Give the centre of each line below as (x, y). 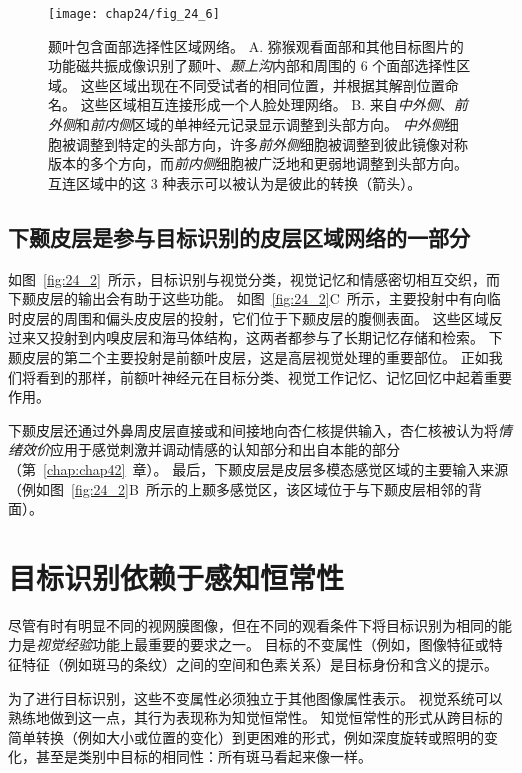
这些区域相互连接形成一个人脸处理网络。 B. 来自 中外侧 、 (267, 104)
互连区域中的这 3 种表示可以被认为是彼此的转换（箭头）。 (235, 182)
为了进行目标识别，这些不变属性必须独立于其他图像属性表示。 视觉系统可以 (255, 697)
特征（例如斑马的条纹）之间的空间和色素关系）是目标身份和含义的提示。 (259, 664)
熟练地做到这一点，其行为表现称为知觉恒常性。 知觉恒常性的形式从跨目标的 (255, 717)
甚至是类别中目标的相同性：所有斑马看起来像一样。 (203, 756)
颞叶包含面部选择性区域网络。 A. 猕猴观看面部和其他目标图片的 (256, 45)
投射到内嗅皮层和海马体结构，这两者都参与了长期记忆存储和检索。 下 (276, 337)
